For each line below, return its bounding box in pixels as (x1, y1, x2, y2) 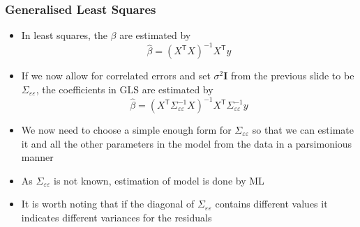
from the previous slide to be (230, 68, 354, 83)
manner (21, 150, 54, 164)
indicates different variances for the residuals (21, 210, 212, 224)
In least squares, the (21, 28, 107, 42)
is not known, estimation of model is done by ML (54, 173, 264, 187)
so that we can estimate (252, 123, 354, 136)
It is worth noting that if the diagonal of (21, 196, 195, 211)
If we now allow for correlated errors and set (21, 68, 211, 83)
